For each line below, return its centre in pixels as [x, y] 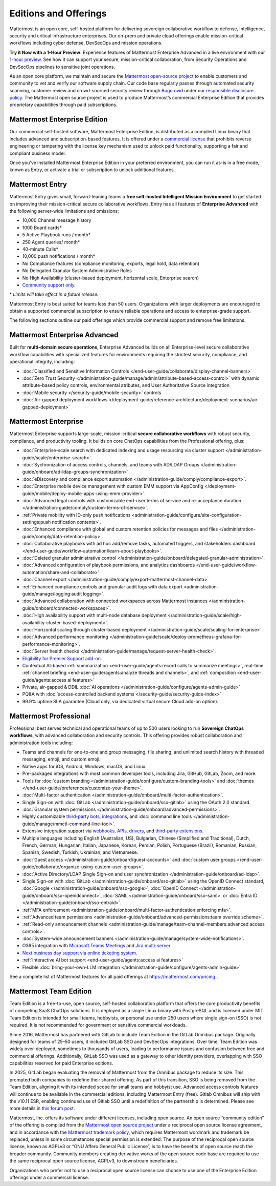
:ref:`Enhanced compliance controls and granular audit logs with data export [102, 586]
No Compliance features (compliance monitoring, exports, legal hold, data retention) [111, 263]
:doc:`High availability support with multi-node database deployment [95, 616]
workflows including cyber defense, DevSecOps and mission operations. [86, 43]
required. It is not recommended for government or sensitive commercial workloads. [98, 1025]
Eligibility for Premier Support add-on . [62, 658]
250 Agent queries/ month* [51, 242]
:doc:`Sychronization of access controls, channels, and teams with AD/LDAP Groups [111, 464]
